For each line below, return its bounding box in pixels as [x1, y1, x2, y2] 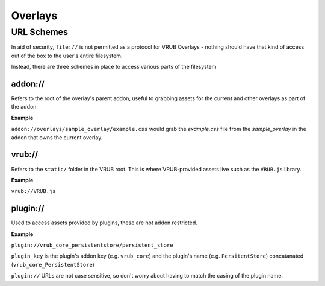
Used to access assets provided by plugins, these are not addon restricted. [11, 219, 198, 226]
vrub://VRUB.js [11, 188, 57, 195]
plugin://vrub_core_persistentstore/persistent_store [11, 242, 173, 249]
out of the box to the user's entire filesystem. [11, 52, 123, 59]
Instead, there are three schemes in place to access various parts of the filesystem [11, 63, 217, 71]
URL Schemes [11, 27, 69, 37]
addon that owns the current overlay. [11, 133, 103, 141]
